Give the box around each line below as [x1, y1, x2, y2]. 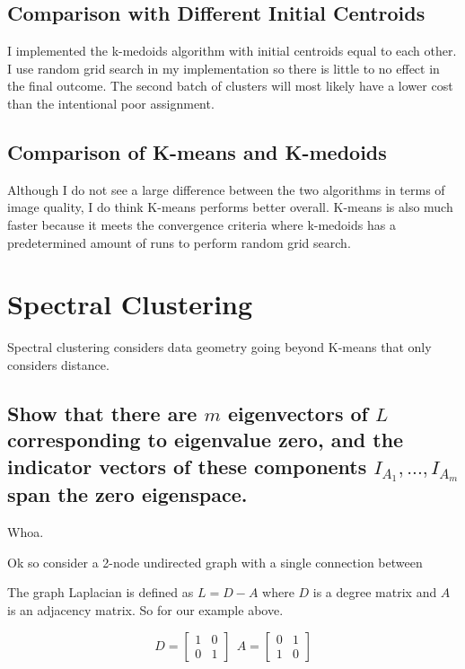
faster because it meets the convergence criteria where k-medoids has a [7, 215, 396, 233]
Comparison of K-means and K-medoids [7, 137, 387, 165]
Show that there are [7, 399, 197, 427]
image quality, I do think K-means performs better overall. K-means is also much [7, 198, 453, 216]
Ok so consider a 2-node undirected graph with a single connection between [7, 552, 423, 571]
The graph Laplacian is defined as [7, 583, 194, 602]
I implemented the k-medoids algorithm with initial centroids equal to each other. [7, 41, 457, 60]
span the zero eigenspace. [7, 480, 248, 508]
